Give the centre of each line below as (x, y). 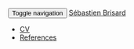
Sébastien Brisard (97, 12)
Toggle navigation (38, 13)
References (38, 37)
